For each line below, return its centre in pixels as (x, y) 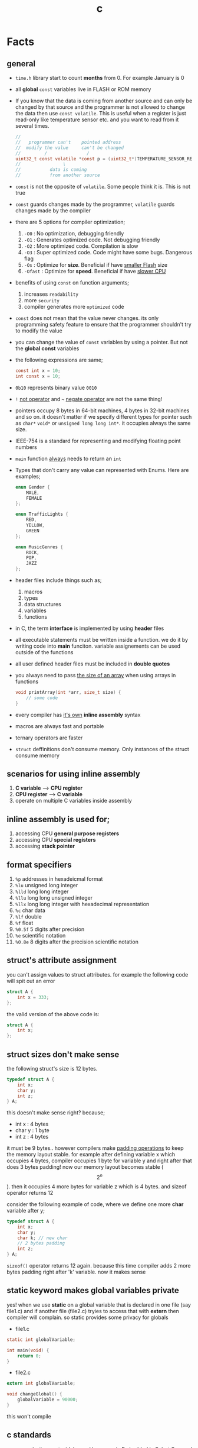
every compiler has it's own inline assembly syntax (78, 715)
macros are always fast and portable (60, 726)
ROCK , (33, 552)
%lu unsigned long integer (47, 885)
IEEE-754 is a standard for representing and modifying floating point (98, 441)
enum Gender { (32, 487)
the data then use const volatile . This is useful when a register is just (100, 113)
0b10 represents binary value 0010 (56, 387)
